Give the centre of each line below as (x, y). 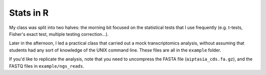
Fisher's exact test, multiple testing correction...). (59, 34)
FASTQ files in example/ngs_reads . (47, 66)
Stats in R (29, 13)
